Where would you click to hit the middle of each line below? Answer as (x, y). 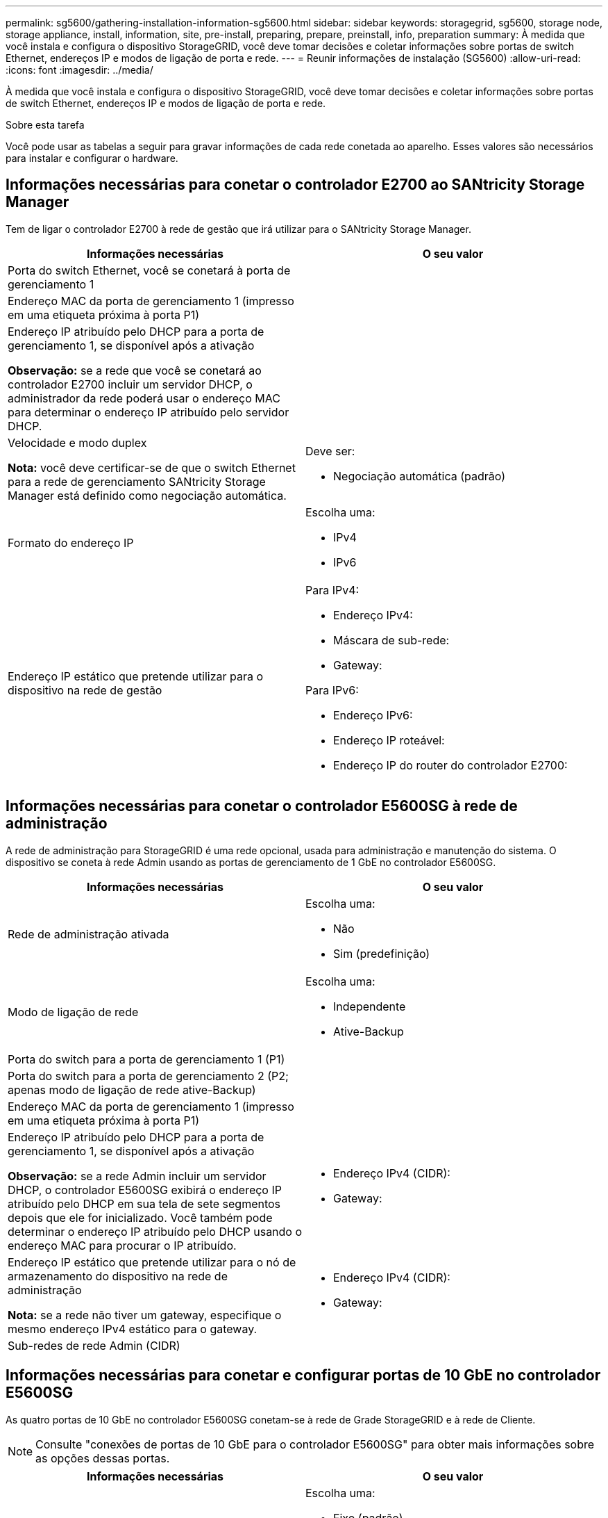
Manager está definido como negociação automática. (147, 495)
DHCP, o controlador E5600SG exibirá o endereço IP (145, 1190)
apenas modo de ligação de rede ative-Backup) (132, 1089)
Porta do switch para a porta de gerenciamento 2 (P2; (148, 1076)
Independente (370, 1006)
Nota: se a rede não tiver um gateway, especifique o (145, 1315)
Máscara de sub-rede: (391, 640)
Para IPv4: (332, 590)
